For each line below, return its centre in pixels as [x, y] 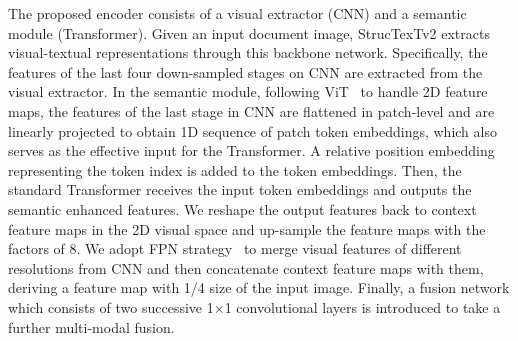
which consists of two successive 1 [111, 306]
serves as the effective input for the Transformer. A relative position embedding [251, 150]
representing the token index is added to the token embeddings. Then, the [235, 169]
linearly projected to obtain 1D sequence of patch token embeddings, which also [252, 130]
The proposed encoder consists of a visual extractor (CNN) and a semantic [237, 13]
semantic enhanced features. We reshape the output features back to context [242, 208]
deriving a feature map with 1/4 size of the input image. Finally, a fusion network [259, 287]
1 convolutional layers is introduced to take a [362, 306]
